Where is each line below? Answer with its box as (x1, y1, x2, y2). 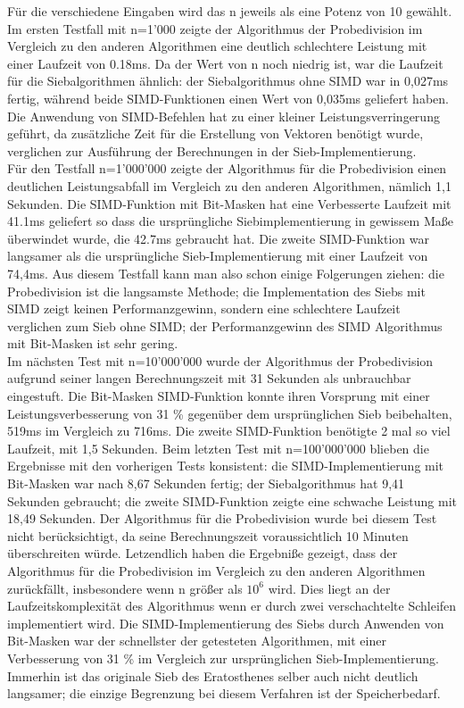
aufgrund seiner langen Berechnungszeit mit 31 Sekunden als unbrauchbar (7, 369, 411, 387)
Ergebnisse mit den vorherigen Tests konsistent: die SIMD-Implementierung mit (7, 456, 444, 475)
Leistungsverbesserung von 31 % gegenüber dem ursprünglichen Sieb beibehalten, (7, 404, 452, 422)
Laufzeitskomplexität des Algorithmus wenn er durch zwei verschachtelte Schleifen (7, 596, 457, 615)
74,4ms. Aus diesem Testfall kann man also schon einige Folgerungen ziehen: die (7, 263, 444, 282)
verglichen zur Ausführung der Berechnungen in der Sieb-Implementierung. (7, 141, 417, 160)
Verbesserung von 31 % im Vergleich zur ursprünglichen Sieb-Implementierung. (7, 648, 439, 667)
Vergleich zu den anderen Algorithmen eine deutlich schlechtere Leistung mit (7, 37, 427, 55)
